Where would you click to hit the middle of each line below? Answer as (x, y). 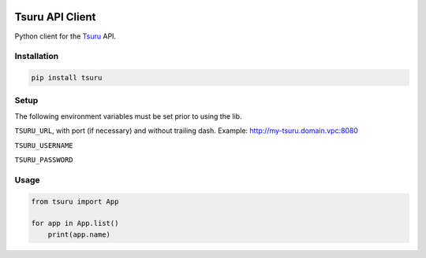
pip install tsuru (67, 78)
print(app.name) (79, 234)
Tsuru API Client (55, 17)
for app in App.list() (75, 223)
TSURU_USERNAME (44, 145)
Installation (37, 57)
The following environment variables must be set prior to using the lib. (128, 116)
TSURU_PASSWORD (44, 160)
